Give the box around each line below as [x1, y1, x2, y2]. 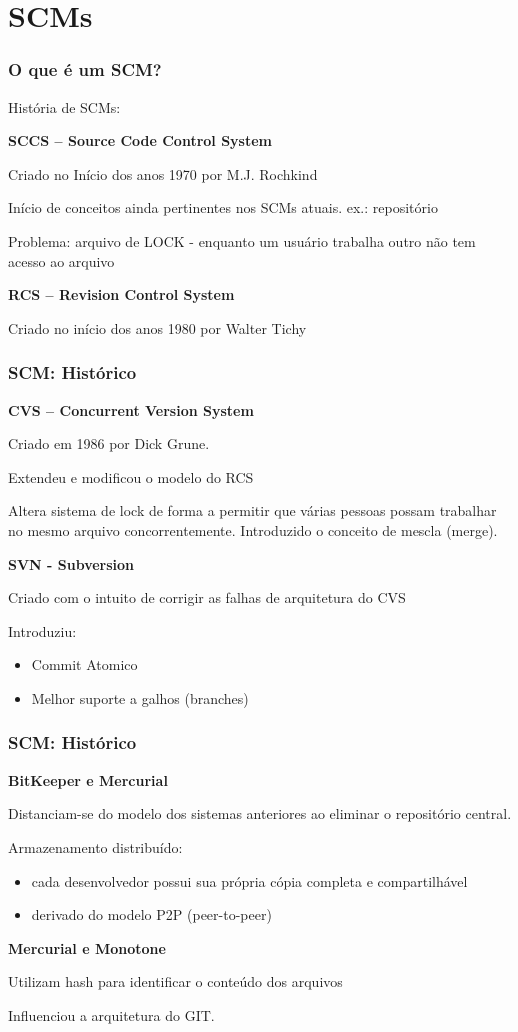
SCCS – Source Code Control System [8, 130, 273, 151]
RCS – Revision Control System [8, 284, 235, 305]
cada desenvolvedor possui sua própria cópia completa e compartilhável [31, 870, 468, 891]
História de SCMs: [8, 96, 121, 117]
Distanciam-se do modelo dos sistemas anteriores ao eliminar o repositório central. [8, 803, 512, 824]
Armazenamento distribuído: [8, 836, 183, 857]
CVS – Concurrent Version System [8, 399, 254, 420]
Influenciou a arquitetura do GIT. [8, 1004, 215, 1025]
